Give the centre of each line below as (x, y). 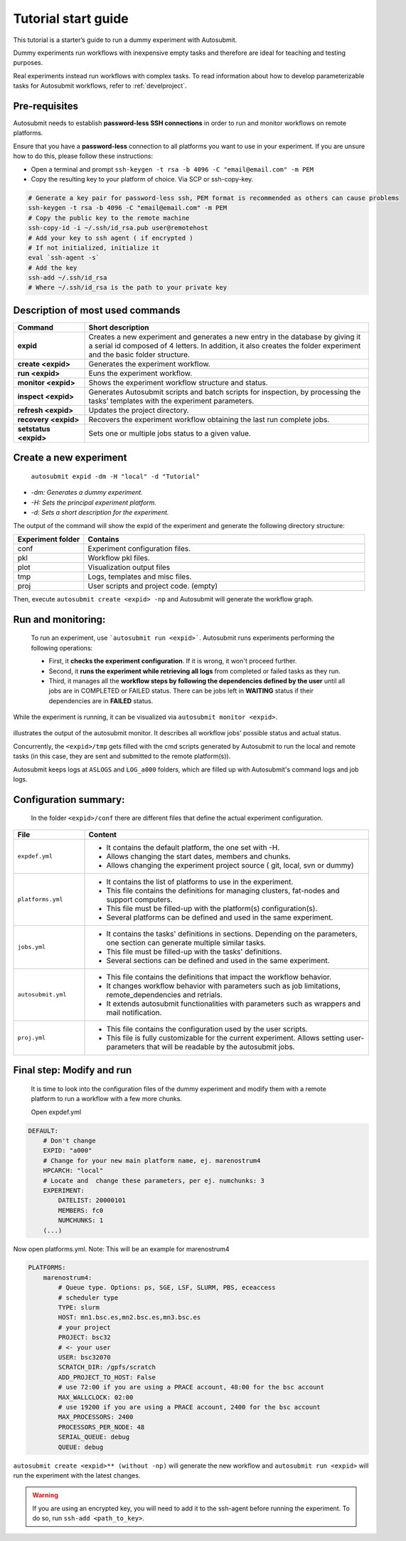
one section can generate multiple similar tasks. (186, 942)
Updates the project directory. (139, 410)
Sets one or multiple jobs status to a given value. (170, 433)
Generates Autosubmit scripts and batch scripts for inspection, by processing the (225, 391)
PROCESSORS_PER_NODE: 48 (101, 1427)
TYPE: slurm (79, 1308)
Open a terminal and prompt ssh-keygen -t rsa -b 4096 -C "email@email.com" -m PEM (172, 169)
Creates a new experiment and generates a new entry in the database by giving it (225, 337)
